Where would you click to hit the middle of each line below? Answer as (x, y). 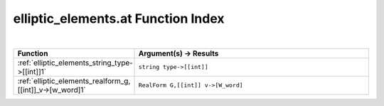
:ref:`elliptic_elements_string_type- (75, 63)
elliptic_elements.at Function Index (119, 18)
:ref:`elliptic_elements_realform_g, (74, 80)
